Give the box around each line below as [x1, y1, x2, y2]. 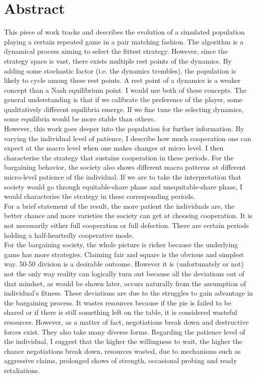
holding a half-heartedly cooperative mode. [4, 229, 134, 240]
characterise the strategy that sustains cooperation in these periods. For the [4, 152, 234, 162]
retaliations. [4, 365, 40, 375]
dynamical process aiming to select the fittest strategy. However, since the [4, 46, 228, 56]
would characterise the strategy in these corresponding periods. [4, 191, 195, 201]
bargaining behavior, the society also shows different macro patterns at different [4, 162, 246, 172]
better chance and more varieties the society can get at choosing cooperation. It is [4, 210, 253, 221]
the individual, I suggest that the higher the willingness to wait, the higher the [4, 336, 243, 346]
